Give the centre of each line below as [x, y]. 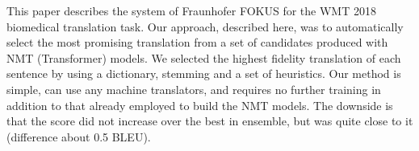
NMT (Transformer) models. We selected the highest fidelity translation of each [204, 57]
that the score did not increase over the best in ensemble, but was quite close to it [210, 121]
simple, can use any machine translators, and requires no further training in [194, 89]
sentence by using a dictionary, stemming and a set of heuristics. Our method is [204, 73]
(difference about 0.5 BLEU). [79, 136]
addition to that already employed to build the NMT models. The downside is [200, 105]
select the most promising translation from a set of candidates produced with [197, 42]
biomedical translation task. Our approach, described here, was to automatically [205, 26]
